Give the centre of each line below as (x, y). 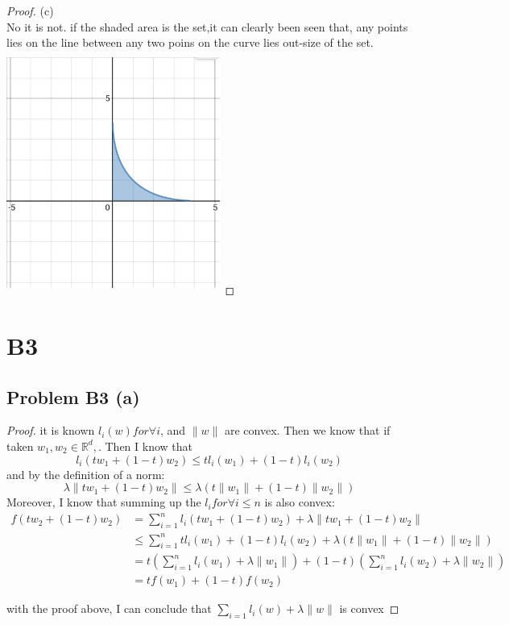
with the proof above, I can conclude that (109, 608)
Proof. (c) (30, 10)
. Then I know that (145, 446)
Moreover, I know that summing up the (104, 502)
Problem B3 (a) (73, 396)
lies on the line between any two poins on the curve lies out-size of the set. (190, 42)
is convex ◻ (369, 608)
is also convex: (300, 502)
